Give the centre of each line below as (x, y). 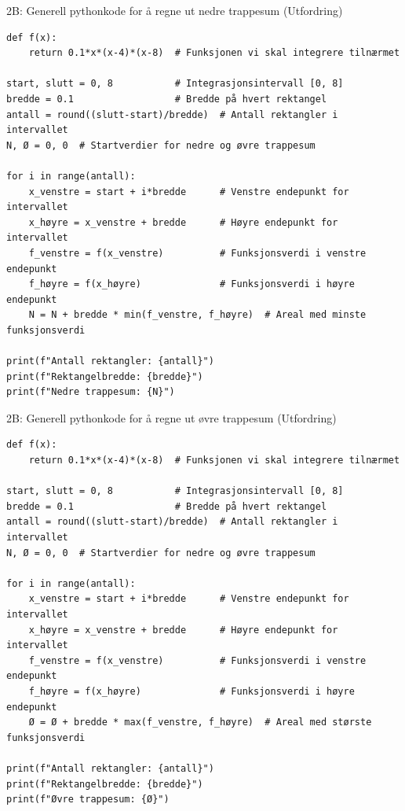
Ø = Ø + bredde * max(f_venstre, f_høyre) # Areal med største (200, 723)
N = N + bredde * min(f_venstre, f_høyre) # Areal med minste (197, 315)
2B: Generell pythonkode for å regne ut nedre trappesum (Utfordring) (175, 10)
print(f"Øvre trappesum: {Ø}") (88, 800)
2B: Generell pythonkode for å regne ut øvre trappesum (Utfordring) (171, 417)
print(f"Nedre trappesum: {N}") (91, 392)
